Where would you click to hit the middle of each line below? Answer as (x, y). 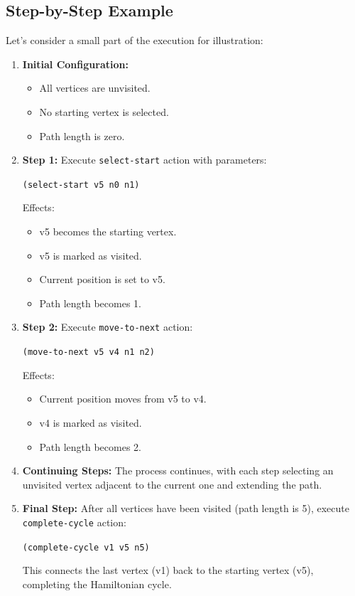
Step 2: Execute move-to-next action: (108, 327)
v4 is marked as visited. (91, 422)
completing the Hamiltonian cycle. (97, 584)
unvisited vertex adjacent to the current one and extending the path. (172, 484)
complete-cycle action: (74, 522)
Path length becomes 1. (90, 303)
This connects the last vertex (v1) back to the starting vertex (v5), (168, 570)
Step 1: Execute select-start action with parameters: (144, 160)
